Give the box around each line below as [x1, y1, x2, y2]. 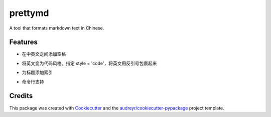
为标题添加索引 [22, 69, 53, 75]
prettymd [9, 7, 49, 18]
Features [9, 38, 38, 46]
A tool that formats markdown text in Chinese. [9, 25, 104, 31]
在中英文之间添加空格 [22, 51, 66, 57]
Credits [9, 91, 33, 100]
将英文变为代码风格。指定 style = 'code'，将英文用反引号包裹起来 [22, 60, 157, 66]
